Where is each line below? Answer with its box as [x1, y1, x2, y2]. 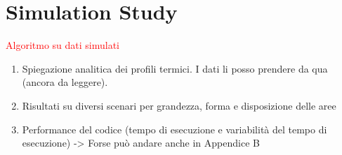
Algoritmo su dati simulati [6, 38, 119, 52]
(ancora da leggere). [22, 75, 108, 89]
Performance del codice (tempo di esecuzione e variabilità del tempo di [22, 121, 327, 136]
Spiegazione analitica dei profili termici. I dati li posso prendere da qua [22, 61, 328, 75]
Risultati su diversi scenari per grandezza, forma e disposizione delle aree [22, 98, 336, 112]
